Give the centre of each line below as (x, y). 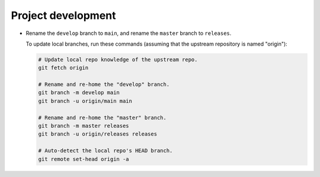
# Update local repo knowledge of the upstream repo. (118, 59)
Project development (63, 15)
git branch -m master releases (84, 126)
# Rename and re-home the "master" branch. (103, 118)
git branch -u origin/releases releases (97, 134)
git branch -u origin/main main (85, 101)
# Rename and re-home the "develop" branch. (104, 85)
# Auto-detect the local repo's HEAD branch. (105, 151)
